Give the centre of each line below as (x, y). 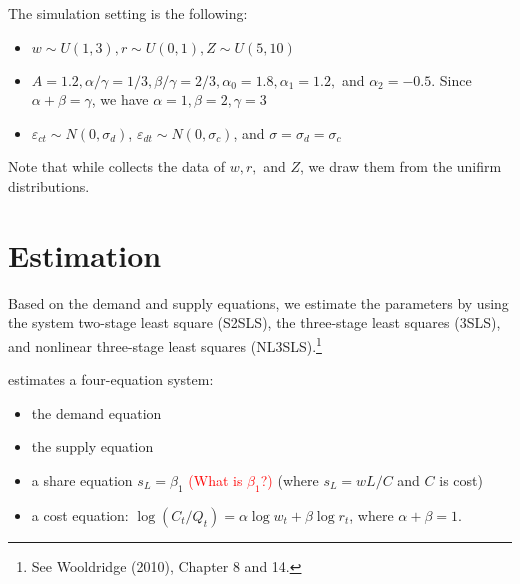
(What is (215, 479)
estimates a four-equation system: (111, 379)
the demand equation (96, 412)
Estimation (85, 254)
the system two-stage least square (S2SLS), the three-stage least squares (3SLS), (254, 322)
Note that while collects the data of (117, 166)
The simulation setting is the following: (128, 13)
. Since (451, 79)
